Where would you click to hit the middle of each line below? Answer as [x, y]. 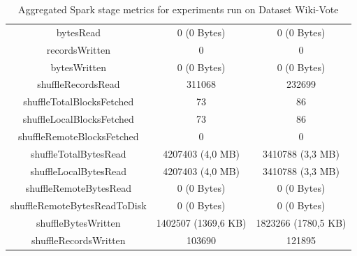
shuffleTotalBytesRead [79, 153]
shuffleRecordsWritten [79, 240]
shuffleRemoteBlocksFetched [79, 136]
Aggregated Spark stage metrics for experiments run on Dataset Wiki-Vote [178, 9]
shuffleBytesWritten [79, 223]
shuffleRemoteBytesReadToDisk [79, 205]
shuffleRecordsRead [79, 84]
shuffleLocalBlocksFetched [78, 119]
